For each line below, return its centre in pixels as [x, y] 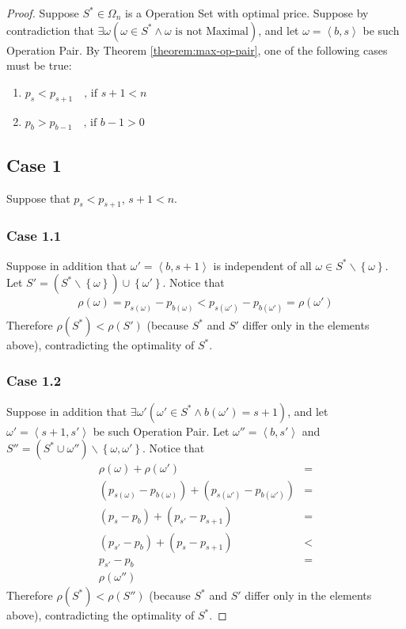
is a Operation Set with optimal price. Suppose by [247, 13]
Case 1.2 [34, 380]
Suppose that [38, 198]
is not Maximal [212, 31]
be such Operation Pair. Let [161, 431]
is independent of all [262, 265]
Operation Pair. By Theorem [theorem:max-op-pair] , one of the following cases [197, 50]
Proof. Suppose [43, 13]
